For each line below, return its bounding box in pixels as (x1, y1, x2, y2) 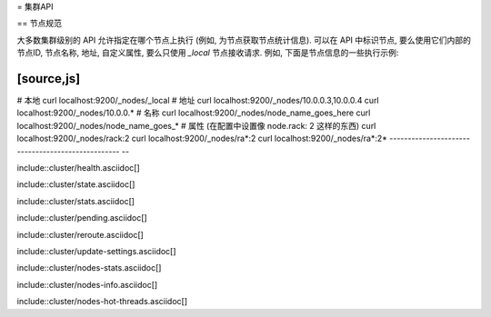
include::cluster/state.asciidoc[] (16, 179, 135, 190)
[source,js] (16, 71, 81, 86)
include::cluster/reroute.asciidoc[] (16, 229, 145, 240)
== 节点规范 (16, 18, 63, 29)
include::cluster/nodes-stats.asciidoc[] (16, 263, 162, 273)
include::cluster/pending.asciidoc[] (16, 213, 147, 223)
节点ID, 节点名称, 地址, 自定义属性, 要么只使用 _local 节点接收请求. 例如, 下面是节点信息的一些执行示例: (16, 47, 399, 58)
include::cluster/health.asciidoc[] (16, 163, 140, 173)
